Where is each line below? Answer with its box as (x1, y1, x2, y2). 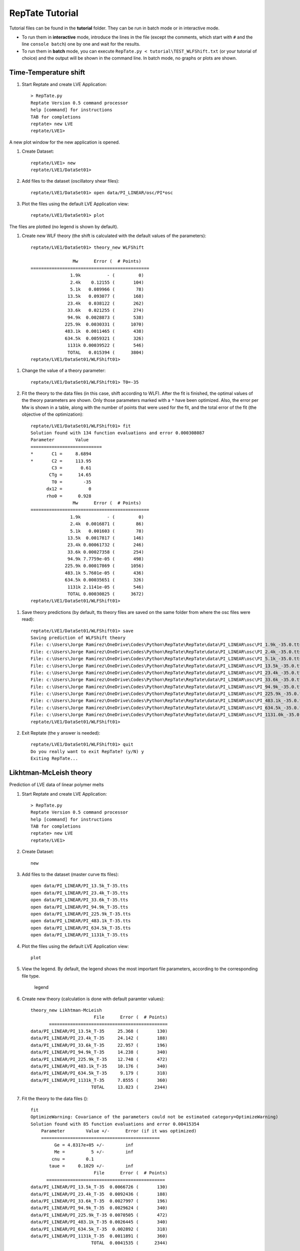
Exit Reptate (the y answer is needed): (21, 730, 100, 736)
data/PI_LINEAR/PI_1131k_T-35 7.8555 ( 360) (30, 1077, 168, 1083)
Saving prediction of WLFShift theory (30, 635, 126, 641)
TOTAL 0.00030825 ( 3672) (67, 591, 144, 597)
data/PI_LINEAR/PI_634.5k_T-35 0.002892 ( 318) (30, 1226, 168, 1232)
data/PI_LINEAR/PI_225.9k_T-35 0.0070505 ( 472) (30, 1212, 168, 1218)
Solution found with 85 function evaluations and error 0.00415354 (30, 1121, 199, 1127)
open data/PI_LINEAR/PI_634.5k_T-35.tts (30, 925, 131, 931)
